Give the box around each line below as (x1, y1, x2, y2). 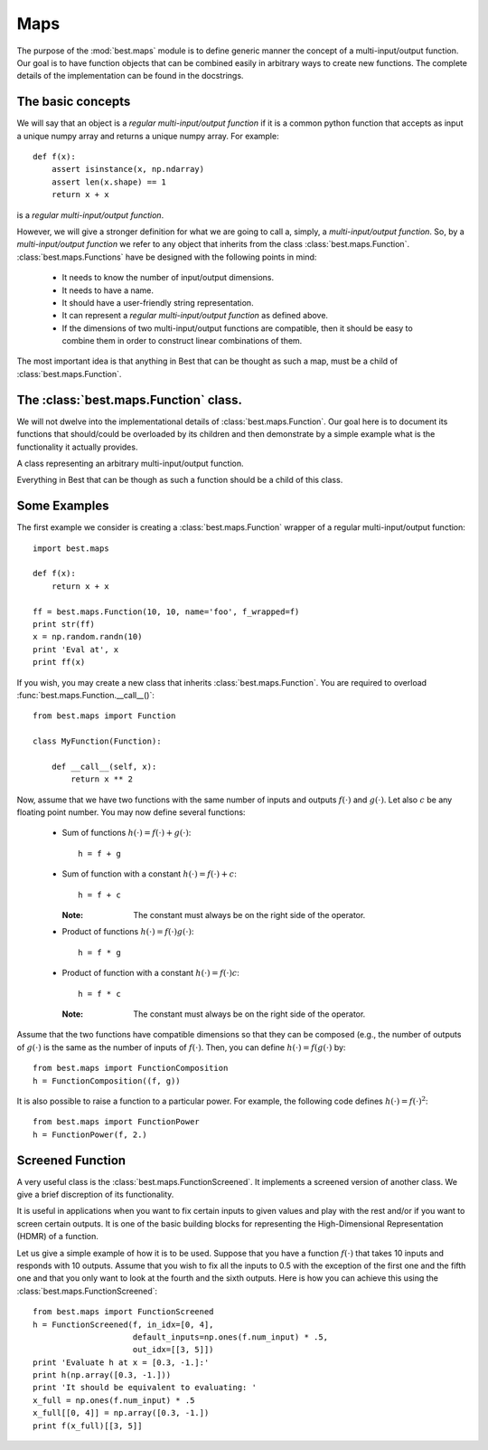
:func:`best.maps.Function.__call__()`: (16, 689, 155, 700)
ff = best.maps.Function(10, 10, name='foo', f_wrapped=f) (33, 606, 300, 617)
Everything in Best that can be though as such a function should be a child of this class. (16, 475, 343, 486)
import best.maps (33, 543, 109, 554)
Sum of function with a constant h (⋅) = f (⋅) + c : (61, 868, 237, 879)
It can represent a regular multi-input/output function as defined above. (61, 310, 329, 321)
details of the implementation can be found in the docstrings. (16, 71, 244, 81)
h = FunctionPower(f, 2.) (33, 1129, 148, 1140)
